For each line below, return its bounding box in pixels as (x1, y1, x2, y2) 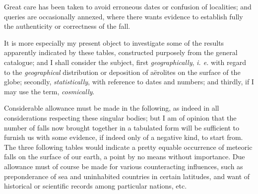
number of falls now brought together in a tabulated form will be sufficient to (4, 122, 239, 132)
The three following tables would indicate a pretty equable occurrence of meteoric (4, 141, 253, 152)
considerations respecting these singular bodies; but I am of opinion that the (4, 112, 237, 123)
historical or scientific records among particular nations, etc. (4, 181, 187, 191)
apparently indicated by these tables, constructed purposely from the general (4, 47, 238, 58)
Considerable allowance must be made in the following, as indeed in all (4, 103, 219, 113)
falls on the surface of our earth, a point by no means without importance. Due (4, 151, 245, 162)
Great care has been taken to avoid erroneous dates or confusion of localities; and (4, 1, 252, 11)
